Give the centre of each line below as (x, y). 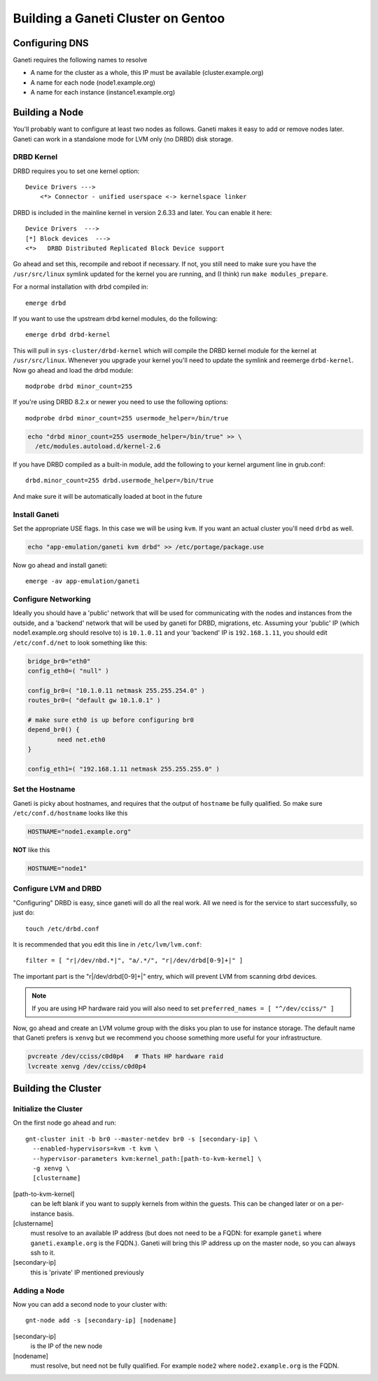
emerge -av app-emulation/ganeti (83, 581)
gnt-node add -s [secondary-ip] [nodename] (101, 1320)
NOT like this (31, 850)
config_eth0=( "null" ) (69, 671)
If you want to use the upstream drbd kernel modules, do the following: (115, 318)
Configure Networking (52, 599)
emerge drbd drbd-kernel (68, 335)
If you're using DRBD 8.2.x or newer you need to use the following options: (121, 402)
